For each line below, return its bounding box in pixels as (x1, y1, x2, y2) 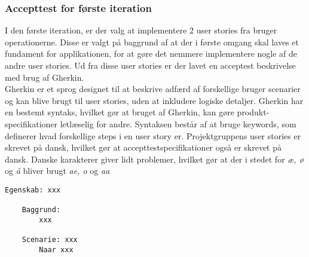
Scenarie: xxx (22, 235, 78, 244)
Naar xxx (39, 245, 74, 254)
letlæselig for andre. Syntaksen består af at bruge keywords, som (60, 117, 296, 130)
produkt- (237, 106, 270, 118)
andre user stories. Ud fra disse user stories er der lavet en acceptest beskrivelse (5, 59, 296, 71)
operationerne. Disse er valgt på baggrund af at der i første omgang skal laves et (5, 35, 299, 48)
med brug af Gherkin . (5, 71, 84, 83)
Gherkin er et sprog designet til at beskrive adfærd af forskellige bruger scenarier (5, 82, 301, 95)
